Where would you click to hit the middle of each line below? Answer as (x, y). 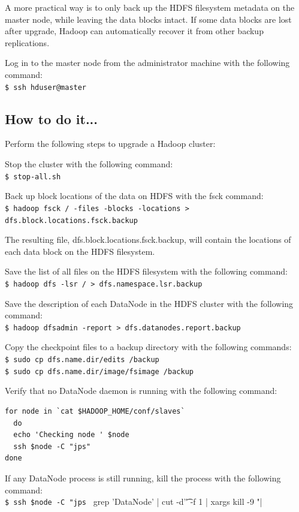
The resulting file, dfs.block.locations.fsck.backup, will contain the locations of (148, 240)
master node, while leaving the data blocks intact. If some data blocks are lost (148, 19)
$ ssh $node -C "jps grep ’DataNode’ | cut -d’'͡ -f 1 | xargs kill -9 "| (134, 502)
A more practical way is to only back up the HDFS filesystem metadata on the (150, 7)
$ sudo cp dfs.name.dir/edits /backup (82, 360)
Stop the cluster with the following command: (89, 164)
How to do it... (52, 118)
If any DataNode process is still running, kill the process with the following (143, 478)
